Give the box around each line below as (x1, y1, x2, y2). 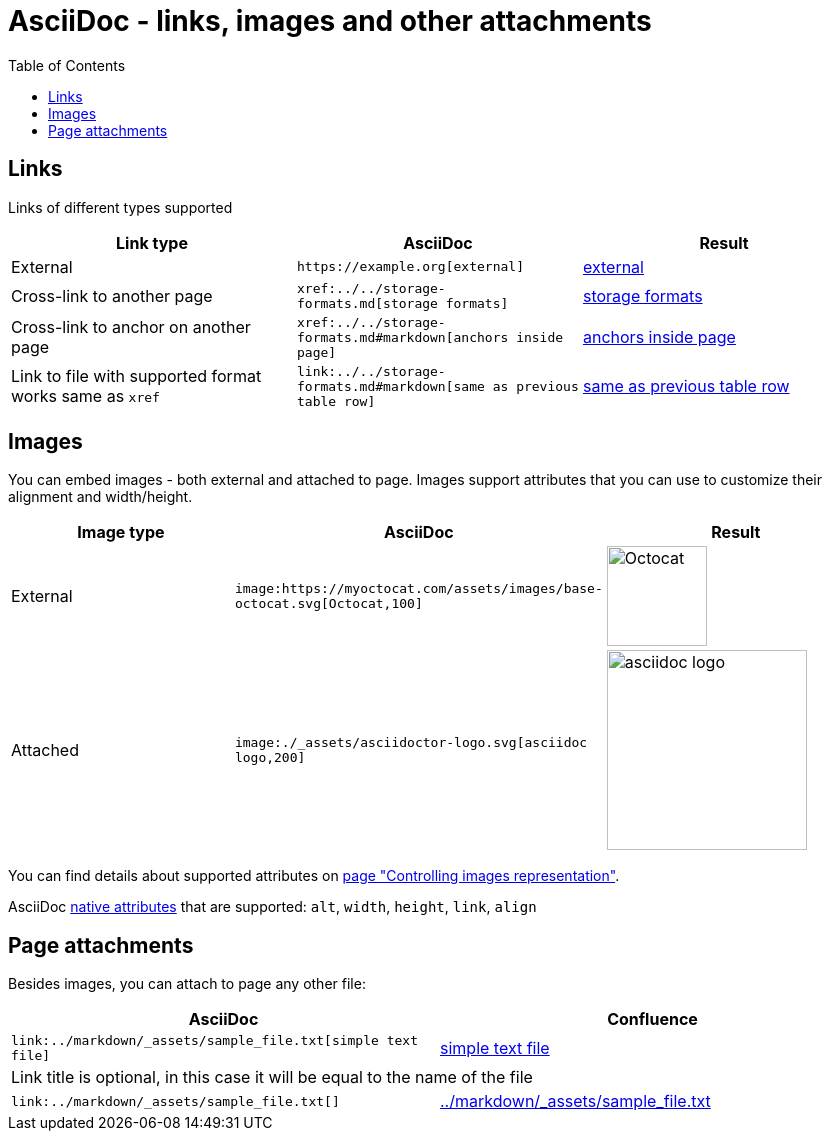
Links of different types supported (8, 198, 233, 216)
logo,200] (234, 750, 306, 766)
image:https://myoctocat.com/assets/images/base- (234, 581, 603, 597)
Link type (116, 232, 188, 253)
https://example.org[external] (296, 259, 524, 275)
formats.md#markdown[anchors (296, 329, 509, 345)
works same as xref (11, 386, 160, 407)
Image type (77, 522, 165, 543)
